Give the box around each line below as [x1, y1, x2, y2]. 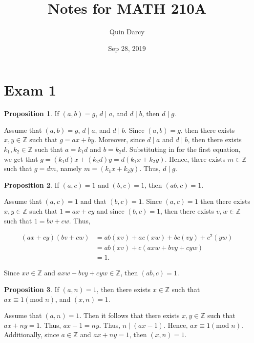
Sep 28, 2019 [108, 43, 146, 53]
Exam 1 [4, 80, 57, 100]
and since [96, 206, 125, 216]
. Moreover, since [94, 134, 145, 145]
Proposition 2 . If [4, 179, 59, 190]
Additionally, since [4, 329, 59, 340]
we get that [4, 153, 38, 164]
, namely [56, 163, 82, 173]
